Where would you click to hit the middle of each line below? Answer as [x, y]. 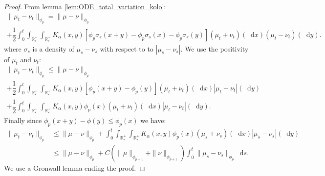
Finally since [23, 120]
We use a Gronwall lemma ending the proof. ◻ [75, 167]
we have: [153, 120]
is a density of [53, 48]
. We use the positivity [215, 48]
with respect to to [127, 48]
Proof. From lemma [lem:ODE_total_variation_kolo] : [85, 6]
